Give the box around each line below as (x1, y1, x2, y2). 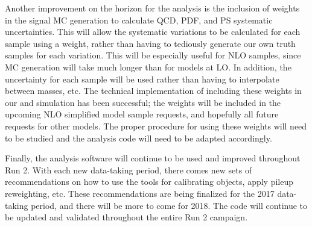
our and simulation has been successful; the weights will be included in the (5, 96, 281, 108)
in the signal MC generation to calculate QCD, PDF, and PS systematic (5, 13, 273, 26)
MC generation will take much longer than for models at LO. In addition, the (5, 60, 291, 73)
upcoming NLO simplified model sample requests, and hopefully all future (5, 108, 279, 120)
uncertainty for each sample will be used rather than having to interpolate (5, 72, 279, 85)
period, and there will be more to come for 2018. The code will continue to (31, 199, 308, 211)
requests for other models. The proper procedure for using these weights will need (5, 119, 307, 132)
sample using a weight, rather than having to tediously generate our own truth (5, 37, 296, 49)
